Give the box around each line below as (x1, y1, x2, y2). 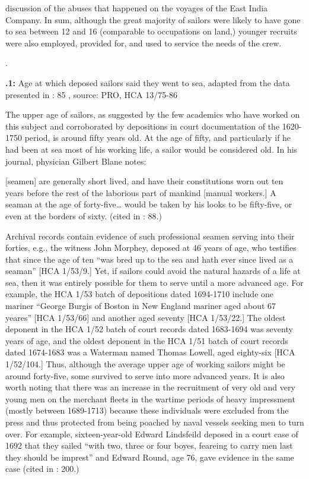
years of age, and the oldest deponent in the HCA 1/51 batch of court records (5, 334, 288, 346)
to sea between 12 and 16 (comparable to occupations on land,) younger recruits (5, 25, 297, 37)
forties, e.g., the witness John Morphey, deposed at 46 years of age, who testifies (5, 241, 297, 254)
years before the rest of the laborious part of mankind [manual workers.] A (5, 186, 276, 198)
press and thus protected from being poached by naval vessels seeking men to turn (5, 416, 304, 428)
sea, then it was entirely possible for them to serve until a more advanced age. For (5, 276, 304, 288)
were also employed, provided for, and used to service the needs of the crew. (5, 36, 282, 49)
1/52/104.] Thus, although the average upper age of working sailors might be (5, 358, 285, 370)
